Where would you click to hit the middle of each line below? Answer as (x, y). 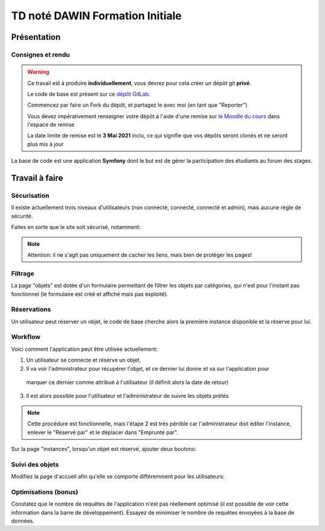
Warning (38, 72)
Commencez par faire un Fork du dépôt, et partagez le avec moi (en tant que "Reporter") (138, 105)
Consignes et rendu (41, 54)
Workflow (26, 337)
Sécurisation (30, 196)
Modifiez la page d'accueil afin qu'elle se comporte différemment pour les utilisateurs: (118, 477)
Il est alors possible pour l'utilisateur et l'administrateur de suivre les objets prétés (127, 396)
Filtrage (23, 273)
